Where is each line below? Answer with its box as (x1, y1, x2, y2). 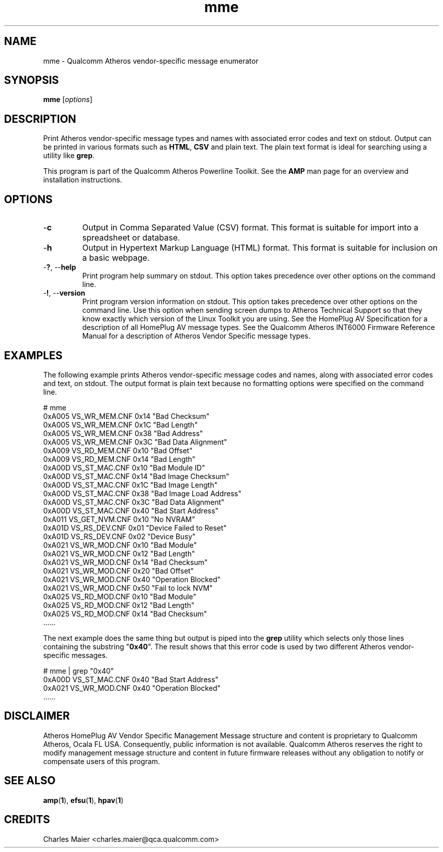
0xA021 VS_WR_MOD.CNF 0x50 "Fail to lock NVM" (43, 583, 213, 592)
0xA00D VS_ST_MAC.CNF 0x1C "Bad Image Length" (43, 480, 217, 489)
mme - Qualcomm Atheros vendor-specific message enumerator (43, 56, 258, 65)
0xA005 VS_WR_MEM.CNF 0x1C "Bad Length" (43, 420, 198, 429)
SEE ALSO (4, 774, 56, 787)
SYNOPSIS (4, 74, 59, 87)
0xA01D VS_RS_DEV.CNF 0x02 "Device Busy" (43, 532, 196, 541)
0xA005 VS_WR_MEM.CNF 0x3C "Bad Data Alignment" (43, 437, 228, 446)
